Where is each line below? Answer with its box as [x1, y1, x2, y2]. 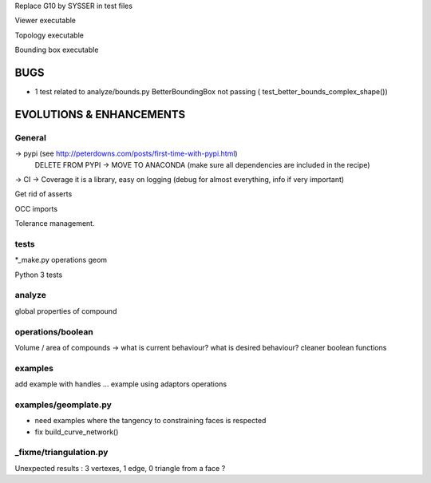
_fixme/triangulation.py [14, 447, 109, 458]
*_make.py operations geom [14, 255, 108, 265]
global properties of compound [14, 306, 117, 315]
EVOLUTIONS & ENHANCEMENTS [14, 108, 186, 121]
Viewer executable [14, 16, 76, 26]
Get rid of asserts [14, 189, 73, 199]
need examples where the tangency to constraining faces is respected [34, 416, 267, 426]
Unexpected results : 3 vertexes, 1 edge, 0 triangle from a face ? [14, 463, 226, 473]
